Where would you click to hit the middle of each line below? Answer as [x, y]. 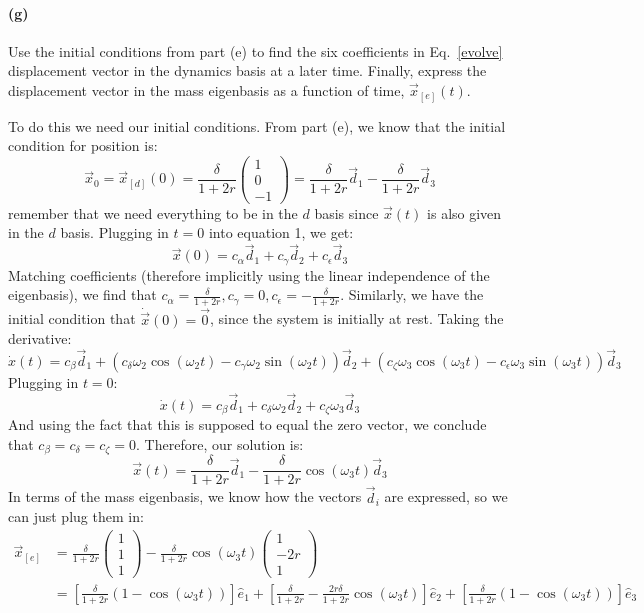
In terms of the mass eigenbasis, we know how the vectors [185, 496]
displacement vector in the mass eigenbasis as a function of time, [206, 89]
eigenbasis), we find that [82, 294]
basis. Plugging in [114, 232]
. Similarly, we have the [412, 294]
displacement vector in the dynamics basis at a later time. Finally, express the [247, 70]
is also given [464, 212]
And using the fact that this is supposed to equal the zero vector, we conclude [247, 424]
